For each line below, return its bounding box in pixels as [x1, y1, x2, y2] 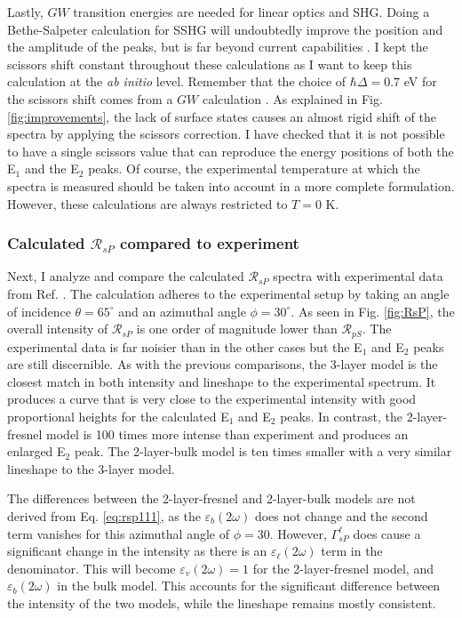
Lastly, [7, 3, 44, 20]
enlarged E [7, 442, 66, 461]
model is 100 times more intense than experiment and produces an [46, 424, 409, 443]
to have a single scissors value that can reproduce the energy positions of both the [7, 141, 454, 160]
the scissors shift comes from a [7, 89, 173, 108]
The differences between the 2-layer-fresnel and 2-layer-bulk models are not [7, 489, 416, 508]
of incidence [7, 301, 71, 320]
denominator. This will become [7, 558, 176, 577]
